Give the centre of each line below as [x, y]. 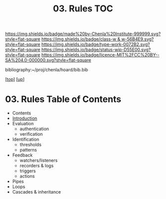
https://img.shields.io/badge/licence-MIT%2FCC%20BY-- [100, 55]
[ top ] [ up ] [15, 79]
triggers [28, 171]
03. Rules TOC [83, 9]
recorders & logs [37, 166]
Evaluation [23, 124]
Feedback [22, 155]
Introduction [25, 118]
